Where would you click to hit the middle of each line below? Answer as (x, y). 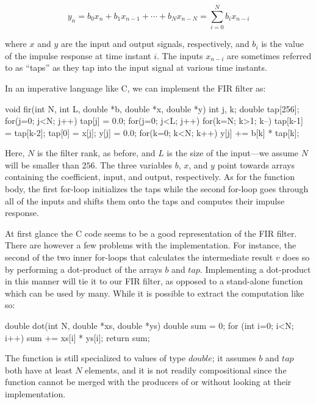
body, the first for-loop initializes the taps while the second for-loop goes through (157, 189)
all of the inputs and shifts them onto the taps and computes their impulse (145, 200)
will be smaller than (42, 164)
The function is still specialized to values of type (95, 358)
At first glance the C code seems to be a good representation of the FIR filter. (151, 233)
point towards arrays (256, 164)
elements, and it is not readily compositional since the (186, 370)
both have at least (39, 370)
